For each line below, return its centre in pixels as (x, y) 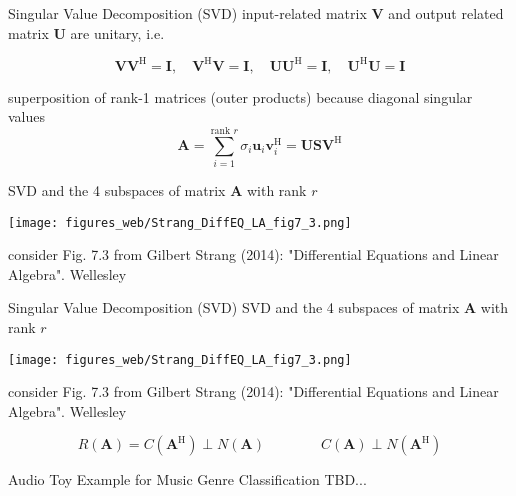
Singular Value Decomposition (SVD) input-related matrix (187, 13)
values (27, 116)
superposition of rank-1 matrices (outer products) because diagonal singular (240, 96)
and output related (446, 13)
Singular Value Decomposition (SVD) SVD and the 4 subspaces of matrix (234, 307)
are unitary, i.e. (117, 32)
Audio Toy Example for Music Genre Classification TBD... (187, 479)
